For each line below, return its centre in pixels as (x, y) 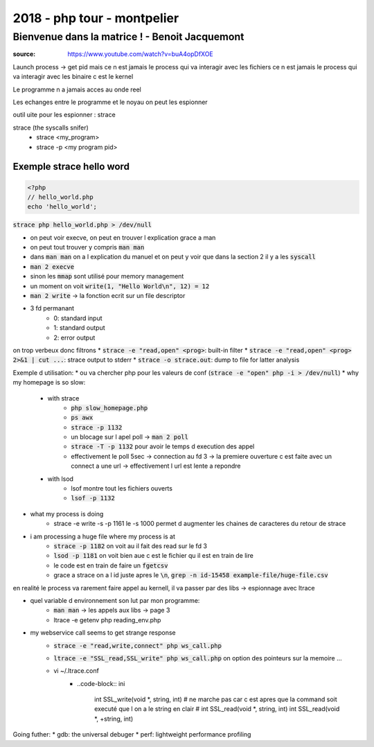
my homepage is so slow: (49, 383)
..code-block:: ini (101, 683)
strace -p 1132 (97, 427)
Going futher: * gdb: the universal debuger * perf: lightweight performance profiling (132, 735)
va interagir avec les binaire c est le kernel (73, 77)
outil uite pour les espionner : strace (64, 115)
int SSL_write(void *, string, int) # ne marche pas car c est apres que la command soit (216, 699)
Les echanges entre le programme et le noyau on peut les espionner (110, 102)
